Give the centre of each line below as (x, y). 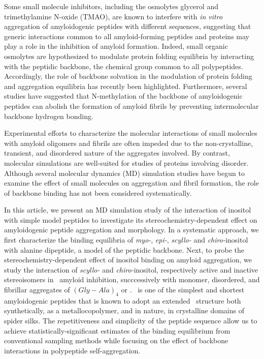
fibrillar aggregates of (37, 290)
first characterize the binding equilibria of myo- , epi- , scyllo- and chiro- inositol (126, 240)
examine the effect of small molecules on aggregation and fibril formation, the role (131, 183)
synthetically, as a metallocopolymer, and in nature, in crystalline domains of (124, 310)
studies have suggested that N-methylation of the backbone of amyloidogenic (123, 96)
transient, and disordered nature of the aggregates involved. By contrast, (117, 153)
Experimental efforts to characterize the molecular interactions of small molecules (131, 133)
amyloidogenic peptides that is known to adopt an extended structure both (123, 300)
